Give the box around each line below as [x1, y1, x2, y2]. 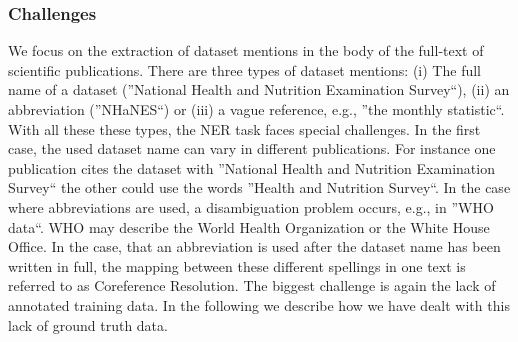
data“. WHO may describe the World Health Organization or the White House [8, 216, 490, 237]
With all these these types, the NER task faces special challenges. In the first [8, 118, 481, 139]
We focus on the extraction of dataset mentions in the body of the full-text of [8, 40, 484, 61]
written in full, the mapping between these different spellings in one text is [8, 255, 466, 276]
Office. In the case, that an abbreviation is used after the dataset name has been [8, 236, 501, 257]
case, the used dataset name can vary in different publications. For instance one [8, 138, 496, 159]
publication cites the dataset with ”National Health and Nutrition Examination [8, 157, 495, 178]
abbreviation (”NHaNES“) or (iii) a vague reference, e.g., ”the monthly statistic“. [8, 99, 505, 119]
